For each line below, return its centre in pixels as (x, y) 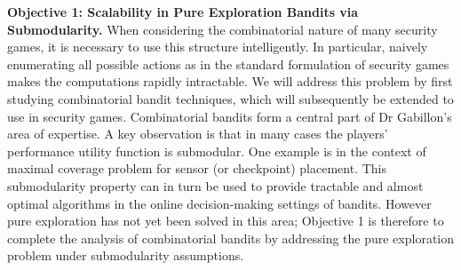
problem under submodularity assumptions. (126, 255)
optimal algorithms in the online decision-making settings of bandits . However (219, 203)
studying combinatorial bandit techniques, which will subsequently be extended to (230, 98)
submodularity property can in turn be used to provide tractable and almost (215, 185)
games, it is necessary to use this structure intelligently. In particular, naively (218, 47)
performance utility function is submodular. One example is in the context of (217, 151)
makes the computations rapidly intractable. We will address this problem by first (230, 81)
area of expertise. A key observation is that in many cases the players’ (198, 134)
